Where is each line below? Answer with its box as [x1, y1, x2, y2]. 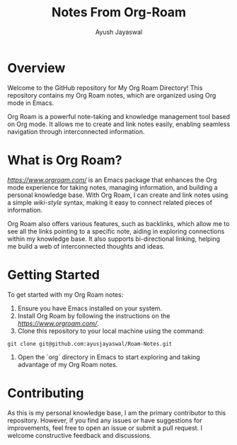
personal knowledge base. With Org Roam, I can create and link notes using [7, 191, 229, 199]
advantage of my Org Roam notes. [17, 360, 118, 368]
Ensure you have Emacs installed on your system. [17, 304, 163, 312]
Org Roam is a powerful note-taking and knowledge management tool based [7, 112, 231, 120]
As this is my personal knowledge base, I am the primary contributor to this [7, 408, 226, 417]
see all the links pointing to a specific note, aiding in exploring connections [7, 227, 225, 235]
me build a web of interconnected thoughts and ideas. [7, 242, 165, 250]
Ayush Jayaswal [95, 28, 143, 36]
